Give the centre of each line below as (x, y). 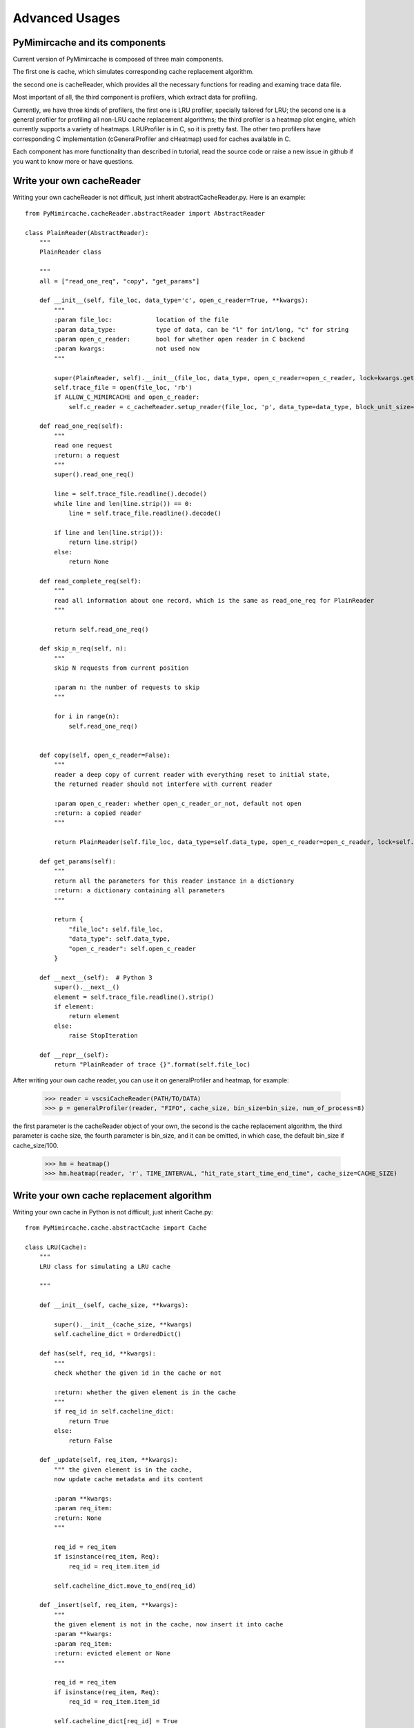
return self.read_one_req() (101, 629)
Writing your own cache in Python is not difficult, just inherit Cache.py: (113, 1212)
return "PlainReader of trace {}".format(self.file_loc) (152, 1065)
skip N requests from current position (121, 668)
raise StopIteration (103, 1036)
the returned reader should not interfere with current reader (163, 784)
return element (94, 1016)
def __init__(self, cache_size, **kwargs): (114, 1305)
